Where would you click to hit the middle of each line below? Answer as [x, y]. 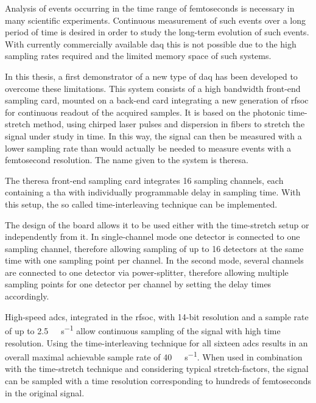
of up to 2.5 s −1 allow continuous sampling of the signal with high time [143, 330]
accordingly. [27, 296]
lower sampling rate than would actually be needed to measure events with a [148, 148]
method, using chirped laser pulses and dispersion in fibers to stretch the [169, 124]
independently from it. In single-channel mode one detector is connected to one [153, 237]
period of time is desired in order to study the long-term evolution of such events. [157, 32]
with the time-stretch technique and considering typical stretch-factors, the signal [157, 369]
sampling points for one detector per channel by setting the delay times [138, 284]
